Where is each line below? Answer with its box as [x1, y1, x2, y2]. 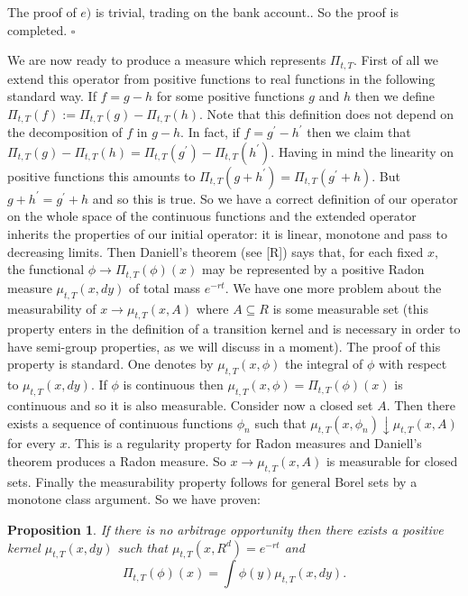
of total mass [128, 278, 201, 297]
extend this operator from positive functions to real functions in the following [7, 69, 436, 87]
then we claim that [307, 123, 411, 142]
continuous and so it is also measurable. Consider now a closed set [7, 396, 373, 415]
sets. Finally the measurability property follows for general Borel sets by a [7, 472, 418, 491]
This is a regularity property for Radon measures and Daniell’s [75, 434, 422, 453]
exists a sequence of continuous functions [7, 413, 234, 432]
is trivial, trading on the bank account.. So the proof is [95, 3, 399, 21]
